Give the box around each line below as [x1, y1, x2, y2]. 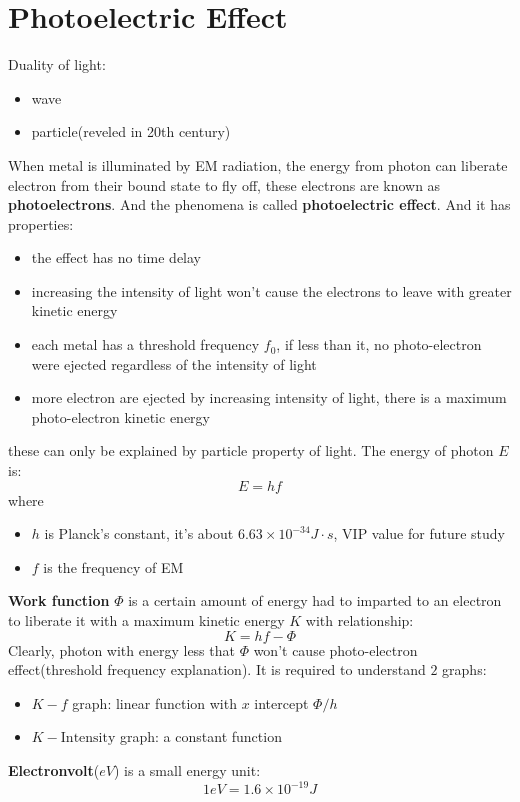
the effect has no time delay [31, 247, 202, 268]
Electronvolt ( [8, 759, 100, 780]
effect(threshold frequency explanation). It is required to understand [8, 659, 426, 680]
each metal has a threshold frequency [31, 334, 260, 355]
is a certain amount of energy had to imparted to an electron [128, 590, 502, 611]
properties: [8, 213, 74, 234]
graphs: [442, 659, 487, 680]
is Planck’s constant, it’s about [44, 523, 234, 544]
